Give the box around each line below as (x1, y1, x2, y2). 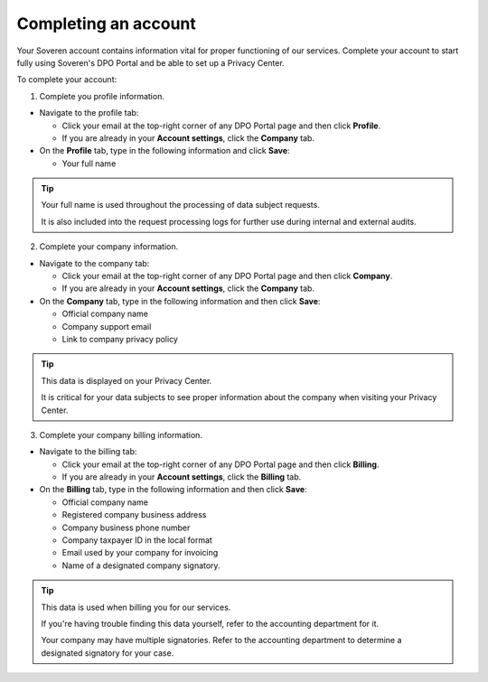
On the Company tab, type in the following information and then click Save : (39, 295, 321, 306)
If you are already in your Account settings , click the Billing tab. (61, 472, 302, 482)
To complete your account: (16, 74, 117, 85)
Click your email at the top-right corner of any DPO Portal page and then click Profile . (61, 120, 381, 131)
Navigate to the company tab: (39, 257, 150, 268)
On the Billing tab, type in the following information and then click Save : (39, 484, 307, 495)
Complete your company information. (39, 241, 179, 252)
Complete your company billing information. (39, 429, 203, 440)
